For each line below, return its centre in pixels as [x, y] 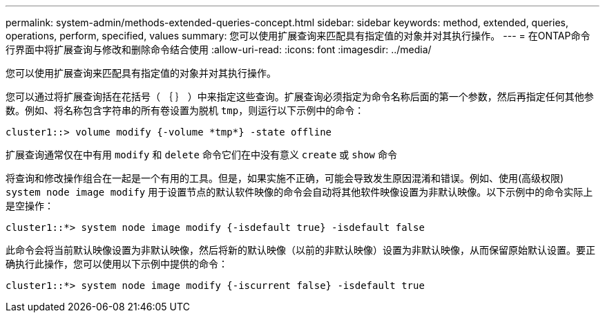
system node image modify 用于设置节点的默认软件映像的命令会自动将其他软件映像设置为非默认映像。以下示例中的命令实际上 [299, 192]
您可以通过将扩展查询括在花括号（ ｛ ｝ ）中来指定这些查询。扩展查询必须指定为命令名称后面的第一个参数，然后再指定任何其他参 [300, 96]
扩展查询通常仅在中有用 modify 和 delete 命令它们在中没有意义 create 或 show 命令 [201, 155]
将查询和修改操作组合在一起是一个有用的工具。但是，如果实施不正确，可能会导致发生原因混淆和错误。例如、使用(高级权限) [285, 178]
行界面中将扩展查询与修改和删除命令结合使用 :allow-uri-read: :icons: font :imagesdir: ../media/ [219, 49]
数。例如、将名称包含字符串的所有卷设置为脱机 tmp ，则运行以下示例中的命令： [185, 110]
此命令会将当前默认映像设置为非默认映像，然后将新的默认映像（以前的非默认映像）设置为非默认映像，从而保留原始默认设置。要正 [300, 250]
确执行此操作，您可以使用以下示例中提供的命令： [117, 264]
